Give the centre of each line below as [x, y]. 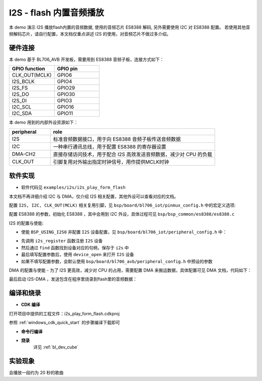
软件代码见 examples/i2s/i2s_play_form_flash [73, 188]
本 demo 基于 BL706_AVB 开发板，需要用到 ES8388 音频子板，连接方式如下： [87, 59]
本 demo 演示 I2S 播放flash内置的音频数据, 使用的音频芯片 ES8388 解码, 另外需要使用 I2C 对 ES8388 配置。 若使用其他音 [130, 27]
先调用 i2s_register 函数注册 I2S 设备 [62, 241]
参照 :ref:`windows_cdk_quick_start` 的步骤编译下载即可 [65, 323]
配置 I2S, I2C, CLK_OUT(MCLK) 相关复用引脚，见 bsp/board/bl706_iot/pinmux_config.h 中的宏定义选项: [122, 205]
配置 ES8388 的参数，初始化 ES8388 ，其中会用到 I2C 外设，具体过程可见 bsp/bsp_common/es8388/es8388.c [122, 214]
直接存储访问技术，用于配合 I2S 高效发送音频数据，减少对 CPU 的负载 [133, 154]
